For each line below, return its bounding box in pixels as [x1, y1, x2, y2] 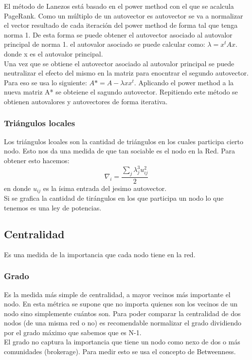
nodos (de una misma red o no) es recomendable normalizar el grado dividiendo [4, 318, 242, 328]
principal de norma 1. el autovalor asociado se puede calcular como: [4, 39, 205, 49]
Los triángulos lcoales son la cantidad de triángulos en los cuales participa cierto [4, 136, 244, 146]
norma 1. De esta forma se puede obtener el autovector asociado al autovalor [4, 29, 233, 39]
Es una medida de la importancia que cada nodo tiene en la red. [4, 249, 196, 259]
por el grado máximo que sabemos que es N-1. [4, 327, 142, 337]
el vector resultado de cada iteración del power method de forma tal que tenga [4, 20, 238, 30]
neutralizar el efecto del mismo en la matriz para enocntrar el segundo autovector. [4, 68, 249, 78]
